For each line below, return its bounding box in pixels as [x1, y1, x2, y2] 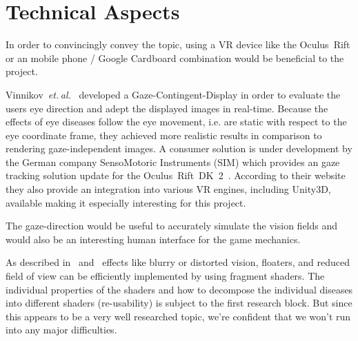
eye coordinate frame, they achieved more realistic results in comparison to [6, 127, 322, 142]
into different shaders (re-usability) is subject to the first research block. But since [6, 296, 352, 310]
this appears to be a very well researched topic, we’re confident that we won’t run [6, 309, 351, 323]
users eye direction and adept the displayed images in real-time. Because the [6, 101, 328, 115]
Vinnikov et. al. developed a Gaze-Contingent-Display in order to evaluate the [6, 87, 341, 101]
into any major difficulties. [6, 322, 117, 337]
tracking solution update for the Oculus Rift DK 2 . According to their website [6, 168, 346, 183]
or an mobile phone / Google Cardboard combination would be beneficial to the [6, 50, 344, 65]
